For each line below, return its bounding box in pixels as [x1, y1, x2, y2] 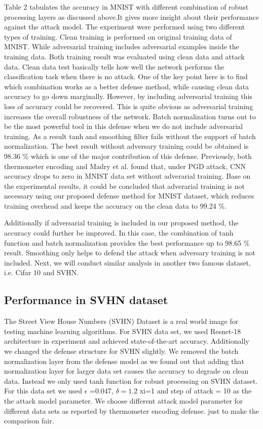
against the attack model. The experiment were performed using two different [4, 21, 245, 32]
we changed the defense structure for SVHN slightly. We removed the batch [4, 346, 239, 356]
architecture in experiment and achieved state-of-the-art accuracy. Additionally [4, 336, 249, 346]
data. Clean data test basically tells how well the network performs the [4, 61, 224, 72]
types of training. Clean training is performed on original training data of [4, 31, 232, 42]
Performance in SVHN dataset [4, 292, 168, 308]
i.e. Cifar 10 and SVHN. [4, 267, 79, 278]
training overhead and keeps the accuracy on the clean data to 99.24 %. [4, 200, 227, 211]
